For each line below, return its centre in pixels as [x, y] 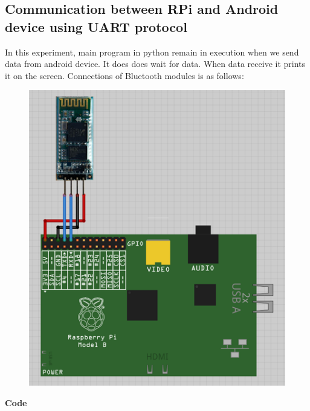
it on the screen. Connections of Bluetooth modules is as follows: [124, 75]
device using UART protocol [96, 26]
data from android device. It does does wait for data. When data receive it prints [155, 64]
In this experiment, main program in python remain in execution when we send [152, 52]
